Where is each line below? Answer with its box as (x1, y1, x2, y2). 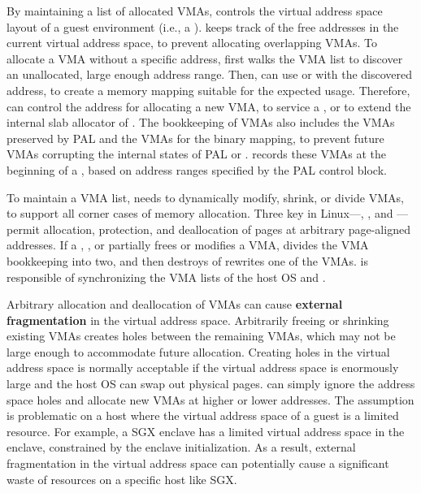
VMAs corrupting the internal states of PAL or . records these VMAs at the (7, 145, 386, 162)
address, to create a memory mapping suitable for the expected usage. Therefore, (7, 81, 410, 98)
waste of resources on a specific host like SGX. (7, 470, 237, 487)
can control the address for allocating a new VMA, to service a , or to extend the (7, 97, 411, 115)
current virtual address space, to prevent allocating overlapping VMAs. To (7, 34, 377, 51)
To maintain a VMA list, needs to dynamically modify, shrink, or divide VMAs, (7, 188, 404, 205)
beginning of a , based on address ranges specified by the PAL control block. (7, 161, 387, 178)
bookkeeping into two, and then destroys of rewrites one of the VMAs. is (7, 252, 368, 269)
